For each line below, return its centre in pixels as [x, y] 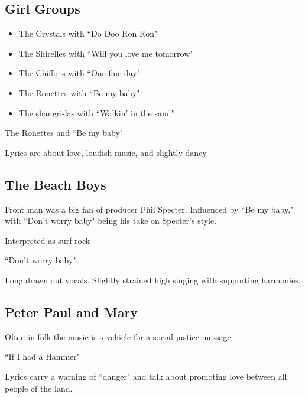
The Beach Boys [56, 184]
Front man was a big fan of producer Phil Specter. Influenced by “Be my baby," [149, 209]
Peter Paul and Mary [72, 311]
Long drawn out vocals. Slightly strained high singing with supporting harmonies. [153, 280]
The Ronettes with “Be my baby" [79, 92]
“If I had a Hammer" [42, 356]
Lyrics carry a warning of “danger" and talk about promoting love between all [146, 376]
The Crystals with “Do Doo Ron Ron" [88, 33]
